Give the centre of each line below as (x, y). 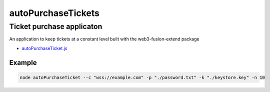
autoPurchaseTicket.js (44, 48)
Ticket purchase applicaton (56, 26)
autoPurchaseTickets (54, 13)
